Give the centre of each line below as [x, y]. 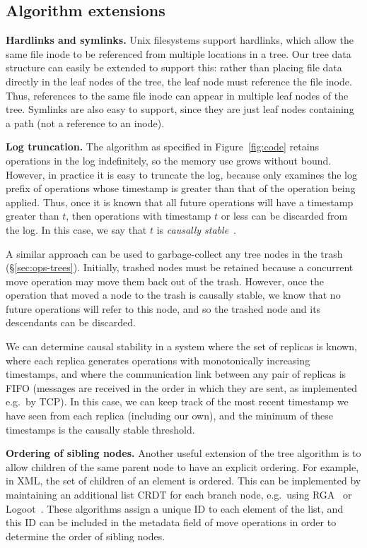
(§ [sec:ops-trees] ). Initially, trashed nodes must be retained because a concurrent [180, 267]
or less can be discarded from [284, 216]
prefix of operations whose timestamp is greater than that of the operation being [181, 188]
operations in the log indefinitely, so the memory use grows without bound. [169, 160]
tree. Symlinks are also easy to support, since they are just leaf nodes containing [180, 109]
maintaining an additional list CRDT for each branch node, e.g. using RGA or [179, 495]
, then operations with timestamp [139, 216]
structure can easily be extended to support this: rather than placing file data [174, 67]
